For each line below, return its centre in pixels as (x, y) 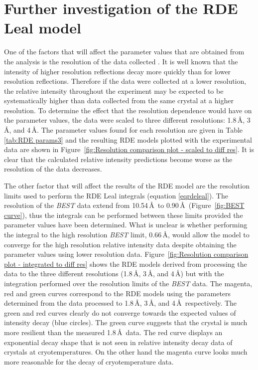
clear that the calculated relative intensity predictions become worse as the (118, 159)
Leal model (43, 28)
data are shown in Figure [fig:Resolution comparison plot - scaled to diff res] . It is (129, 149)
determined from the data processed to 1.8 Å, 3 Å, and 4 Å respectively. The (121, 303)
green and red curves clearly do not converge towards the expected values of (120, 312)
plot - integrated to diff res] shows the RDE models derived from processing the (126, 264)
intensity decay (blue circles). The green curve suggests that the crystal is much (126, 322)
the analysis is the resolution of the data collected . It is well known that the (121, 61)
